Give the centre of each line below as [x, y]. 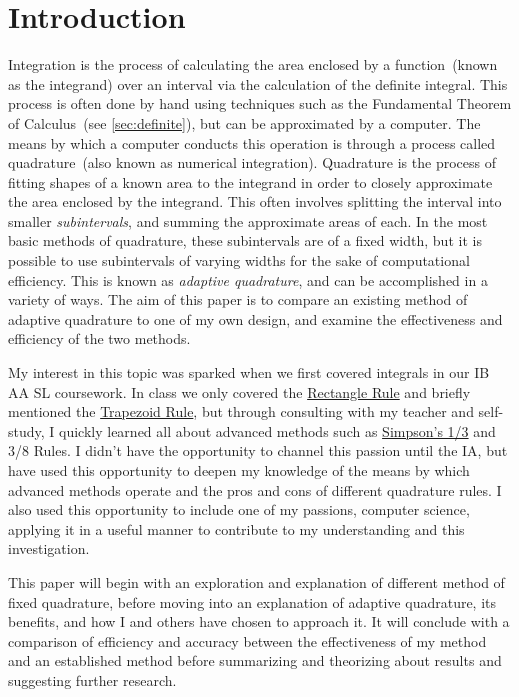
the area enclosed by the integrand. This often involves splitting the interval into [255, 201]
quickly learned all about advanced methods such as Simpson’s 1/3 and [277, 430]
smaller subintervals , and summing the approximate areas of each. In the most [248, 220]
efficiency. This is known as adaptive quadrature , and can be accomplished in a [248, 279]
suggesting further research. [92, 679]
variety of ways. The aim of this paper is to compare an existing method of [238, 299]
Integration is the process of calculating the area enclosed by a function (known [253, 64]
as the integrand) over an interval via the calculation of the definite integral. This [258, 83]
